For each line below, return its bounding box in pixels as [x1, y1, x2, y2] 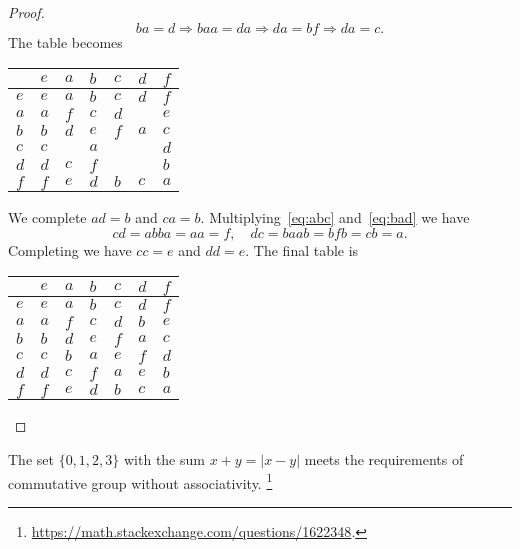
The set [8, 448, 54, 469]
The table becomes [8, 31, 123, 52]
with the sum [123, 448, 205, 469]
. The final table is [245, 239, 359, 260]
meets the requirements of [304, 448, 464, 469]
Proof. [8, 2, 45, 22]
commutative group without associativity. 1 [8, 469, 273, 493]
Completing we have [8, 239, 132, 260]
